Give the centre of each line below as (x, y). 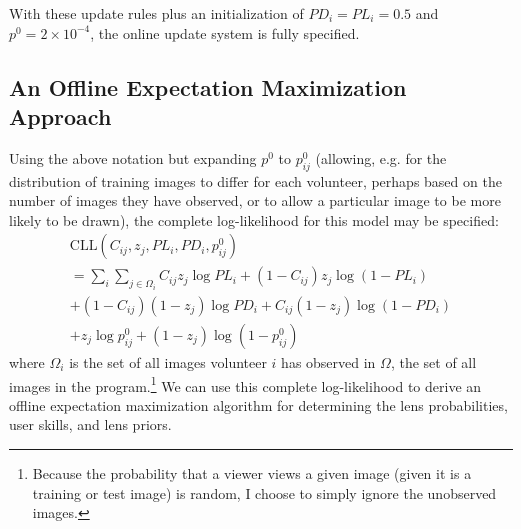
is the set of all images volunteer (168, 361)
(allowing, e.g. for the (381, 157)
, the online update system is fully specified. (225, 32)
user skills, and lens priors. (90, 424)
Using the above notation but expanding (133, 157)
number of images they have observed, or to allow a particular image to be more (255, 200)
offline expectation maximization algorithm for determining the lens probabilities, (258, 404)
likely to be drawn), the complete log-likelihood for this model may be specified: (254, 219)
